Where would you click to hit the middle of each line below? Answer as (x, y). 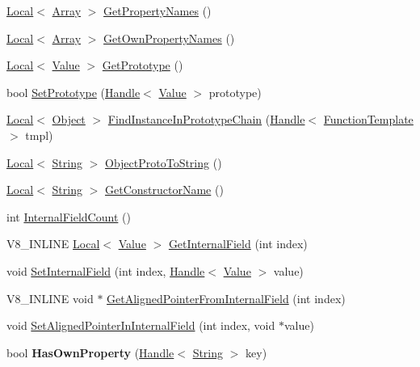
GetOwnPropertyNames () (169, 38)
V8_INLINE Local (53, 244)
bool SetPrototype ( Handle (73, 92)
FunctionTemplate (368, 119)
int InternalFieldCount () (69, 216)
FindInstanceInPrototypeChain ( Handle (206, 119)
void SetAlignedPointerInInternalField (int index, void (141, 325)
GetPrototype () (143, 65)
